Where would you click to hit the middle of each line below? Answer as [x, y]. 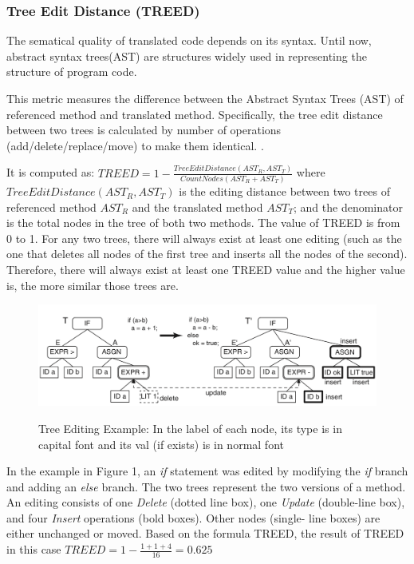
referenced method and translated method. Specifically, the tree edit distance [195, 114]
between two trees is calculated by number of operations [144, 130]
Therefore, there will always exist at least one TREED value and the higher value [206, 270]
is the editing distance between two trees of [284, 191]
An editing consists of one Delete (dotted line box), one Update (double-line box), [206, 502]
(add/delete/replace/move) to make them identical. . [135, 145]
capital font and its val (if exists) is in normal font [161, 444]
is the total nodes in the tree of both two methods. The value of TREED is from [203, 222]
